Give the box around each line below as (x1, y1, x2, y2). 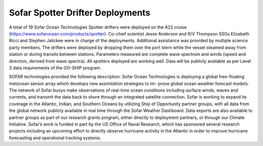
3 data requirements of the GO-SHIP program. (9, 65, 102, 70)
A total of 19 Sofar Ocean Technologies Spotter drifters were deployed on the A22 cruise (9, 24, 187, 30)
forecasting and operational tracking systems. (9, 135, 101, 141)
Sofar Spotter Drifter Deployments (9, 7, 150, 18)
